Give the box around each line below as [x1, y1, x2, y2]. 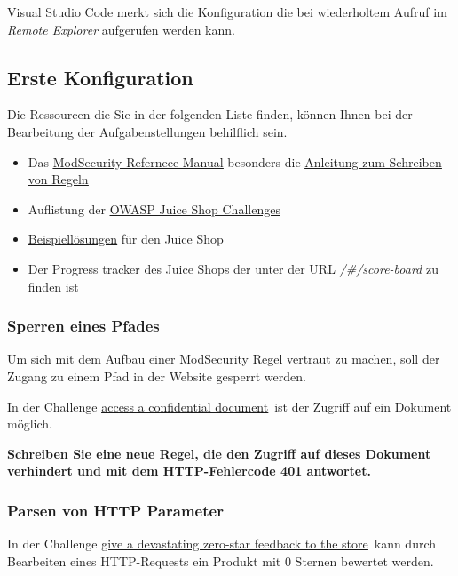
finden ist [28, 276, 79, 295]
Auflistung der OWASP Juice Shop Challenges [28, 199, 280, 218]
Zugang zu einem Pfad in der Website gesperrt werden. [7, 366, 306, 385]
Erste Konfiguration [7, 63, 193, 91]
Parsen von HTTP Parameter [7, 499, 224, 521]
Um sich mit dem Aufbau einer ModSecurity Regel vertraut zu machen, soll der [7, 349, 440, 368]
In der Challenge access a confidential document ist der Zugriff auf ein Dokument [7, 396, 452, 415]
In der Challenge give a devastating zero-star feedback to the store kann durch [7, 534, 437, 553]
